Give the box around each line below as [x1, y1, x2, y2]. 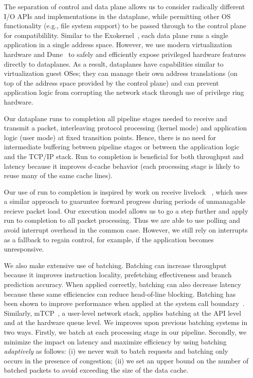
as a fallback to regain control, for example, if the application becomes [4, 234, 214, 244]
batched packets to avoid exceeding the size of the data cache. [4, 365, 188, 375]
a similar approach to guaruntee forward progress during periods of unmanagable [4, 196, 246, 206]
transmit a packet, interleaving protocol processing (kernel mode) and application [4, 123, 247, 133]
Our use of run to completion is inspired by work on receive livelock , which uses [4, 186, 248, 197]
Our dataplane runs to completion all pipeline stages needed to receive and [4, 113, 227, 123]
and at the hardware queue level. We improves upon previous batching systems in [4, 317, 248, 327]
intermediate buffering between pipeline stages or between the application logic [4, 142, 239, 152]
